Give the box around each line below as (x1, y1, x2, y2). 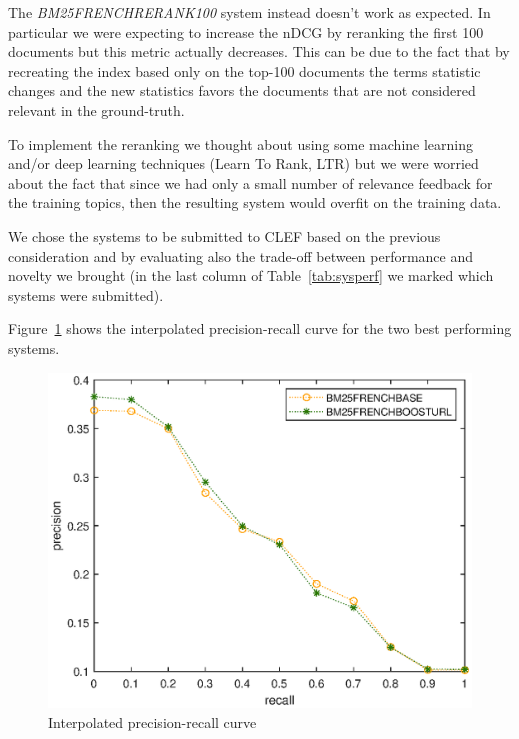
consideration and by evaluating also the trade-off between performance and (8, 245, 474, 266)
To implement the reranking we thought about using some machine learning (8, 133, 473, 154)
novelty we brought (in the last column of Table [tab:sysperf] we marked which (8, 265, 494, 286)
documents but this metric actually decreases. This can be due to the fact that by (8, 41, 510, 62)
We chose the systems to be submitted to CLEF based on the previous (8, 225, 441, 246)
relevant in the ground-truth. (8, 99, 185, 120)
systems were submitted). (8, 284, 164, 305)
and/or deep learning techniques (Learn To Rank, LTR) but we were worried (8, 153, 479, 174)
